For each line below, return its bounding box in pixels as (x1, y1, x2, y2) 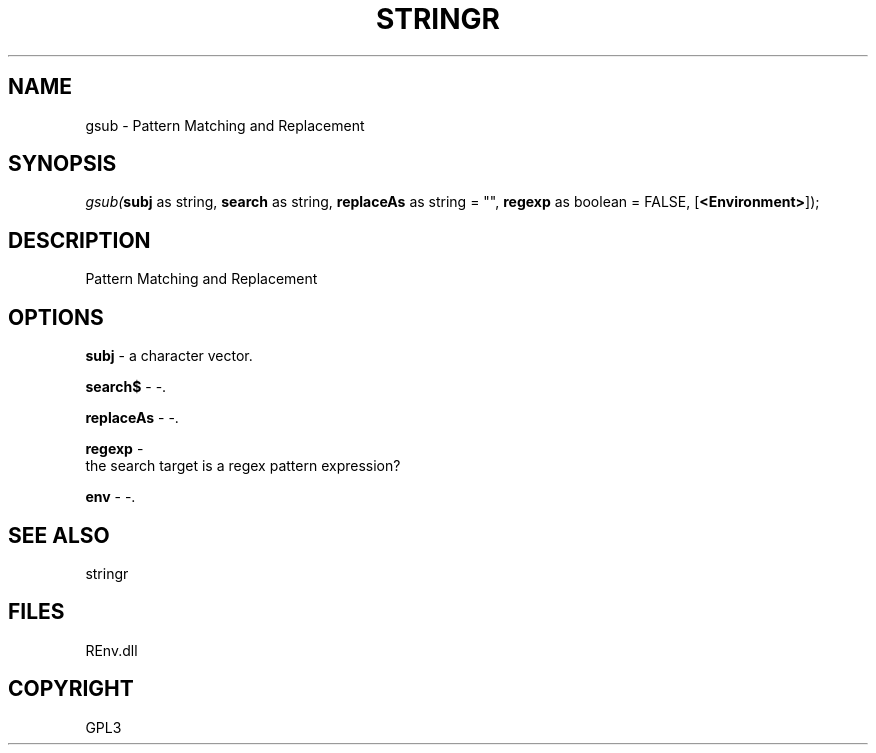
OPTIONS (8, 304, 104, 330)
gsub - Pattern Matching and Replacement (85, 116, 365, 134)
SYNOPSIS (8, 151, 117, 177)
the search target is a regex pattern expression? (85, 457, 401, 475)
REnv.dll (85, 641, 138, 659)
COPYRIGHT (8, 676, 134, 702)
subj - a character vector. (85, 347, 253, 365)
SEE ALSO (8, 522, 110, 548)
